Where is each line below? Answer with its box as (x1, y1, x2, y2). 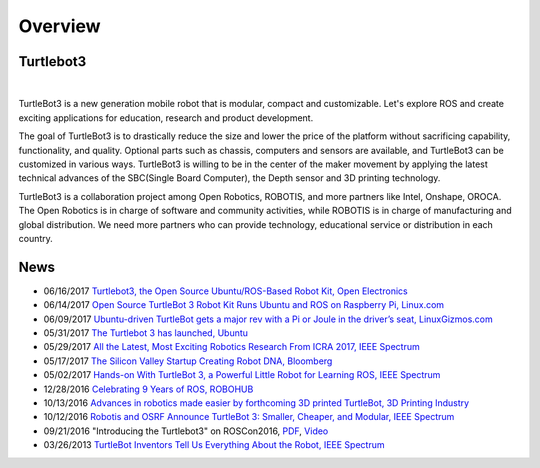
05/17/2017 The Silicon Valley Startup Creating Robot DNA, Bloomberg (43, 355, 333, 367)
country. (18, 232, 54, 244)
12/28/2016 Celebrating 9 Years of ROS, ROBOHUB (43, 383, 254, 395)
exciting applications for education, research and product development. (18, 111, 314, 124)
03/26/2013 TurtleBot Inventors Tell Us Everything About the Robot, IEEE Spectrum (43, 439, 385, 451)
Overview (18, 15, 101, 37)
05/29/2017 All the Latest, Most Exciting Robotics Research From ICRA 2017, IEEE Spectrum (43, 341, 420, 353)
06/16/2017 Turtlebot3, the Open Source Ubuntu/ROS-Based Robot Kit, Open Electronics (43, 285, 409, 297)
